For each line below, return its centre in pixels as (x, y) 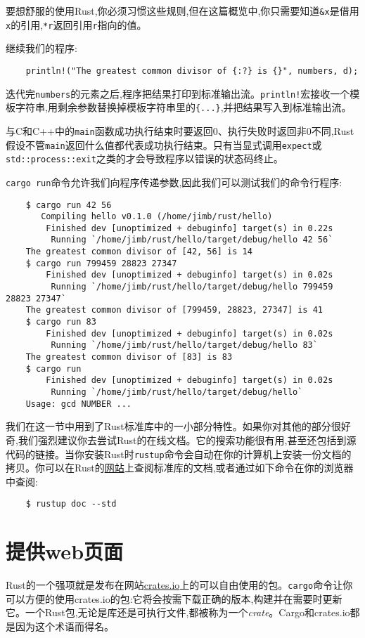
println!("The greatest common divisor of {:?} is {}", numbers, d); (192, 71)
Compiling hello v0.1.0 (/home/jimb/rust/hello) (157, 217)
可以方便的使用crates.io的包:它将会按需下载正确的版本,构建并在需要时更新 (174, 598)
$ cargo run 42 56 (69, 205)
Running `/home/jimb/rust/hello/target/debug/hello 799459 (192, 287)
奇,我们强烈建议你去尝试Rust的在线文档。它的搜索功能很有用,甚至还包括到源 (181, 440)
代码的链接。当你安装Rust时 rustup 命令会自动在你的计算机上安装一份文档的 (179, 454)
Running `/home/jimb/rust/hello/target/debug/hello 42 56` (192, 240)
